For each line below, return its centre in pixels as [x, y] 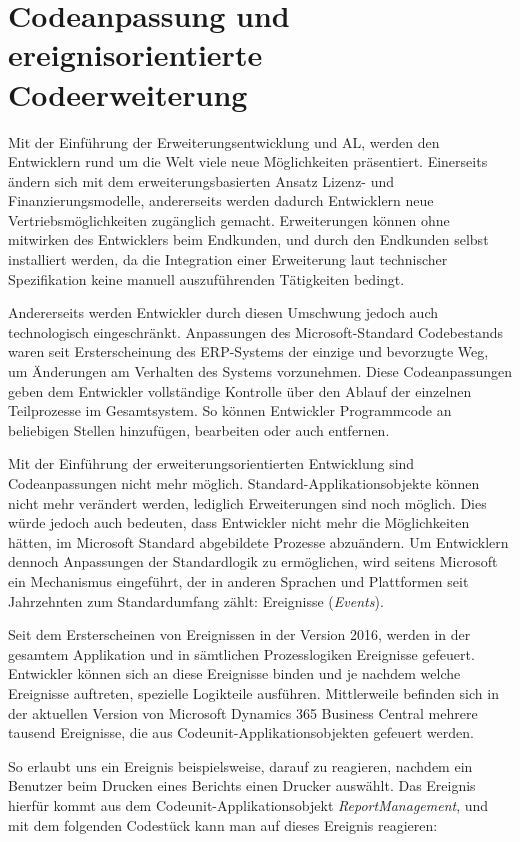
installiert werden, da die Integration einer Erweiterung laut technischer [228, 259]
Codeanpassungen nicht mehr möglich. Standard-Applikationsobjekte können [244, 483]
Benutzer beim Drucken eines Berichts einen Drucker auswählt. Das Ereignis [242, 785]
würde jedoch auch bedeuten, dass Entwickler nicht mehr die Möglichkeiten [239, 522]
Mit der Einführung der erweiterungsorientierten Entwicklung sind [211, 463]
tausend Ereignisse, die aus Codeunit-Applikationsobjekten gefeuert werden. [241, 732]
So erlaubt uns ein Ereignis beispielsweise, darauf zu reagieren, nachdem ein [240, 765]
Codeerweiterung [128, 93]
